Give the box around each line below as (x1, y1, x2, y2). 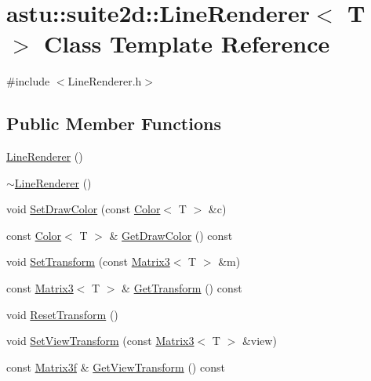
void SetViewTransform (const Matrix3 (6, 332, 195, 349)
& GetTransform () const (122, 280, 242, 296)
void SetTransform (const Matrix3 (6, 253, 170, 270)
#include (6, 73, 50, 89)
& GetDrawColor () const (109, 227, 233, 243)
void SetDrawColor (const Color (6, 201, 161, 217)
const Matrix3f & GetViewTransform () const (6, 358, 225, 375)
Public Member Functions (6, 111, 221, 136)
